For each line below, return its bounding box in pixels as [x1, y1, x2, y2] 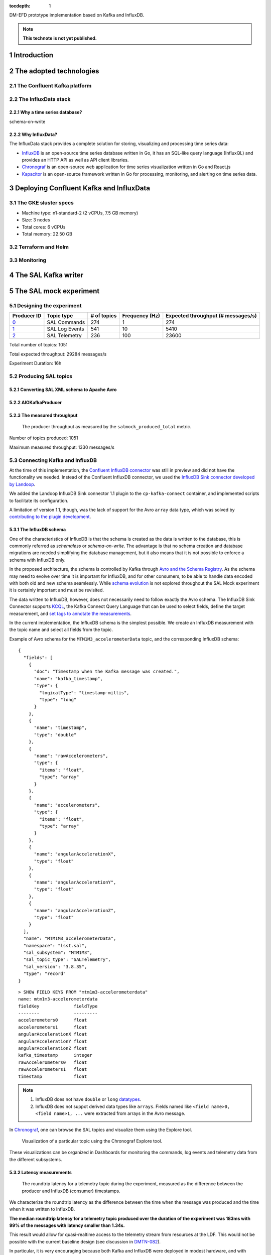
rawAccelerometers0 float [18, 1059, 87, 1065]
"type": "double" [34, 732, 77, 737]
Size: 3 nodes [22, 217, 50, 223]
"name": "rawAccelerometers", [34, 753, 108, 759]
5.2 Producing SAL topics [9, 372, 73, 380]
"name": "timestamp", [34, 725, 87, 730]
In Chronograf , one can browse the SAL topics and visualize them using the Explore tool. [9, 1126, 192, 1133]
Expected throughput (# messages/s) [166, 312, 257, 319]
